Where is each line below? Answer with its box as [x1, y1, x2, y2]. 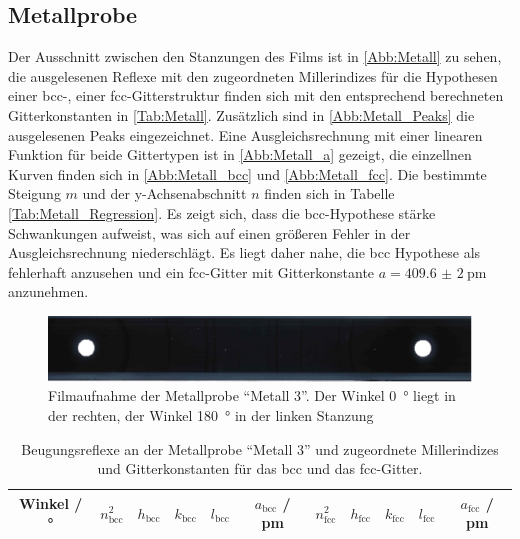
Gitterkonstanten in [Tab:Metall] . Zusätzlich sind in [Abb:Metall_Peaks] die [8, 104, 475, 125]
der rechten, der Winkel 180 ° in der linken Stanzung [48, 404, 374, 425]
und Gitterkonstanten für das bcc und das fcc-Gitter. [97, 458, 423, 479]
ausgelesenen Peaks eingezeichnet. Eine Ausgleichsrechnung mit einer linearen [8, 124, 483, 145]
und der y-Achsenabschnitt [82, 183, 247, 204]
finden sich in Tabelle [264, 183, 395, 204]
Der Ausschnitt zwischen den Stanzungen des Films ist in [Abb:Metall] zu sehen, [8, 46, 502, 67]
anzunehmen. [8, 281, 89, 302]
